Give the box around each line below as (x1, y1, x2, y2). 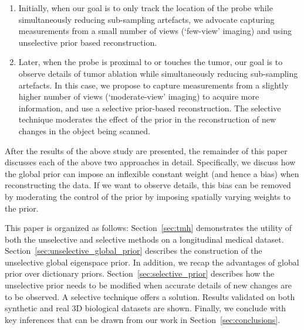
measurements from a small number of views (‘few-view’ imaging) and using (18, 25, 292, 37)
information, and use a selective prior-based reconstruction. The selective (18, 101, 281, 114)
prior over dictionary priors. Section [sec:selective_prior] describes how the (5, 267, 275, 280)
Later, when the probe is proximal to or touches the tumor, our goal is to (18, 56, 283, 68)
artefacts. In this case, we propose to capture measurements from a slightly (18, 79, 289, 91)
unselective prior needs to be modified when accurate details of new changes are (5, 279, 292, 291)
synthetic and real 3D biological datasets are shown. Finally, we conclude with (5, 302, 286, 314)
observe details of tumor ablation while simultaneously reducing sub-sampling (18, 67, 298, 79)
